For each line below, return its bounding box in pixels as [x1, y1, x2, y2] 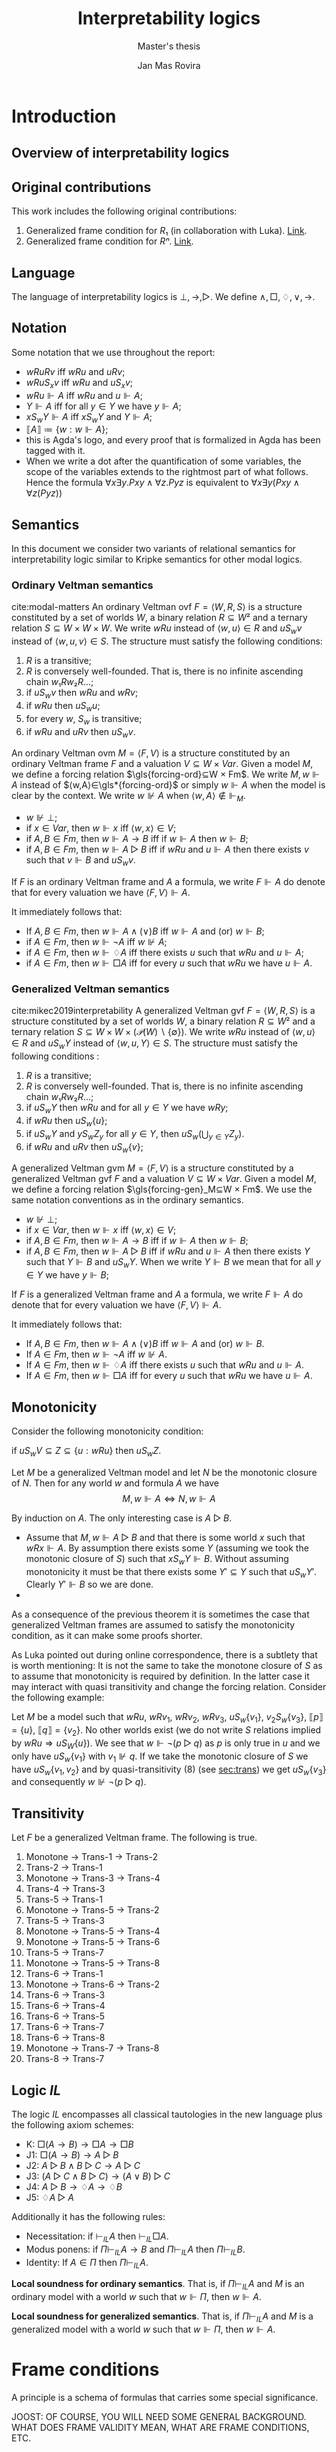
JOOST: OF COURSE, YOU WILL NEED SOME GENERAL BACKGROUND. [11, 2410, 307, 2422]
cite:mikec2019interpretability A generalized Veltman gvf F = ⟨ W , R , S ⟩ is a [11, 1005, 316, 1017]
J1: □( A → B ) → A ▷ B [25, 2148, 119, 2161]
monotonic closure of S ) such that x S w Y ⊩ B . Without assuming [25, 1552, 289, 1567]
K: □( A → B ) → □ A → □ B [25, 2138, 134, 2150]
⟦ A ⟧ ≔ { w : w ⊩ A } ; [25, 423, 109, 436]
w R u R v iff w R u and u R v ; [25, 365, 126, 377]
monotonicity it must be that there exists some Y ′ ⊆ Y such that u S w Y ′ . [25, 1565, 318, 1580]
